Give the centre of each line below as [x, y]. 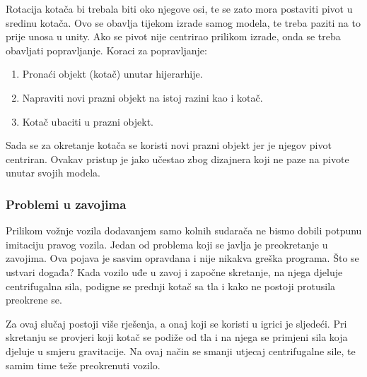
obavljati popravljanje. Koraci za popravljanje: [106, 50]
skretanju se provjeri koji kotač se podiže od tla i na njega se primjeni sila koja [177, 337]
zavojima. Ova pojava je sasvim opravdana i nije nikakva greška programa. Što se [182, 258]
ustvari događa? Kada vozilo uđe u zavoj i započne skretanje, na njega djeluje [174, 271]
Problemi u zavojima [66, 204]
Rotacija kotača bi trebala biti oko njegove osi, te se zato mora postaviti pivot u [179, 8]
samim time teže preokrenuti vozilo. [83, 365]
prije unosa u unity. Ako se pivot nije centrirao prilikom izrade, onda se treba [173, 36]
